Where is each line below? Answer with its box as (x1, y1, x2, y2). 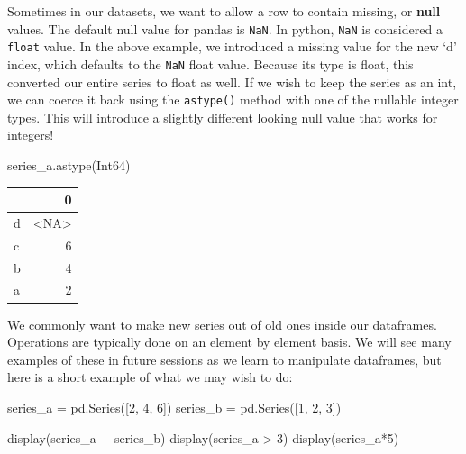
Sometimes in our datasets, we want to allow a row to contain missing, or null (7, 2, 441, 20)
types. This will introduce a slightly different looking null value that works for (7, 107, 438, 126)
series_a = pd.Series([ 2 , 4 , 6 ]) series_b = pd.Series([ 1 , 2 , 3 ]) (7, 397, 342, 416)
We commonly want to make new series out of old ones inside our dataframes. (7, 314, 437, 333)
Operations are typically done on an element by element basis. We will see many (7, 332, 452, 351)
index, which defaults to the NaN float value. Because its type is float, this (7, 54, 414, 73)
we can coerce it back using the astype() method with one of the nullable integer (7, 90, 459, 109)
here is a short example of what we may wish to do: (7, 368, 293, 386)
